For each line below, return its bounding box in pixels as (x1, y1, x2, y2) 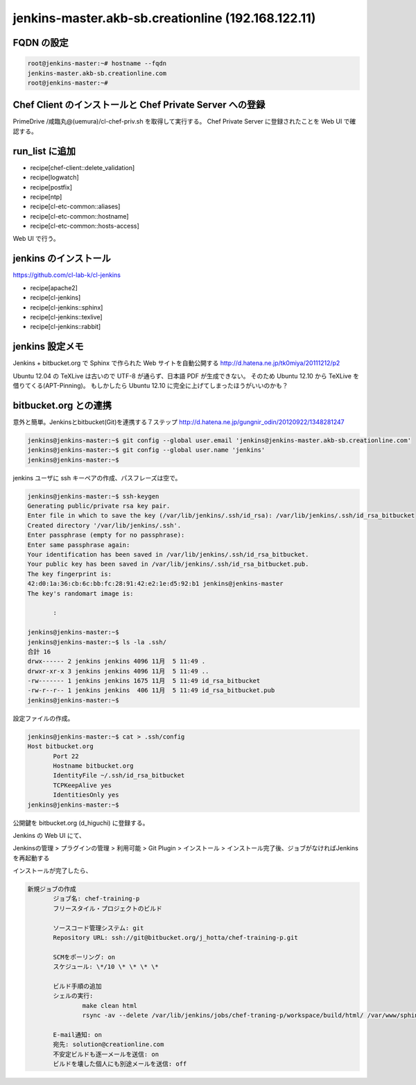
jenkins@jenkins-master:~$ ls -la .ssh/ (27, 638, 166, 646)
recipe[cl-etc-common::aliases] (30, 202, 121, 211)
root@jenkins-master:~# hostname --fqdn (27, 60, 166, 67)
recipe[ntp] (30, 192, 62, 201)
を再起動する (12, 854, 50, 862)
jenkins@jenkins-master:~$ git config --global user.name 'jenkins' (27, 446, 266, 454)
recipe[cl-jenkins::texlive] (30, 312, 103, 321)
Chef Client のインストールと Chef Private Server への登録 (12, 99, 266, 111)
